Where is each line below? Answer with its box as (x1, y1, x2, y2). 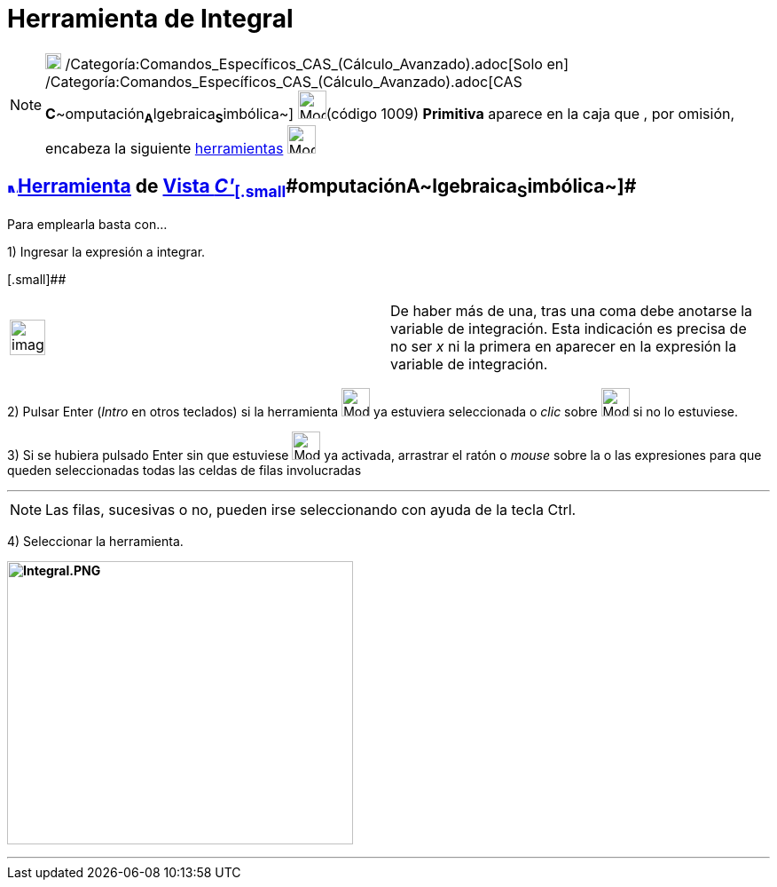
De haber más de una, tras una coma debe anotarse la (390, 301, 753, 320)
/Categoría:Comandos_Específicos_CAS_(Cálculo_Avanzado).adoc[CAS (45, 72, 522, 91)
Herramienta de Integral (7, 4, 294, 34)
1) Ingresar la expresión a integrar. (7, 243, 206, 259)
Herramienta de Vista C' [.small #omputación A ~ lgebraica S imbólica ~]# (18, 175, 637, 202)
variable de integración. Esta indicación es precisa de (390, 319, 747, 337)
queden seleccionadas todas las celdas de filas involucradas (7, 462, 362, 478)
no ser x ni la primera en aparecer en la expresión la (390, 337, 737, 355)
